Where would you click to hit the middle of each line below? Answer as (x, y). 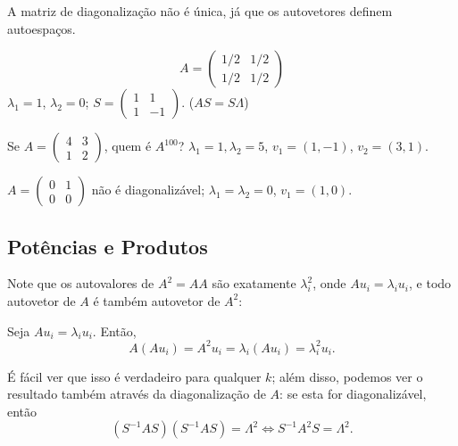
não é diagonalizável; (148, 190)
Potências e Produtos (108, 246)
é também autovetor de (157, 300)
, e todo (430, 283)
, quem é (128, 146)
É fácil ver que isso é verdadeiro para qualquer (134, 376)
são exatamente (254, 283)
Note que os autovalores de (81, 283)
